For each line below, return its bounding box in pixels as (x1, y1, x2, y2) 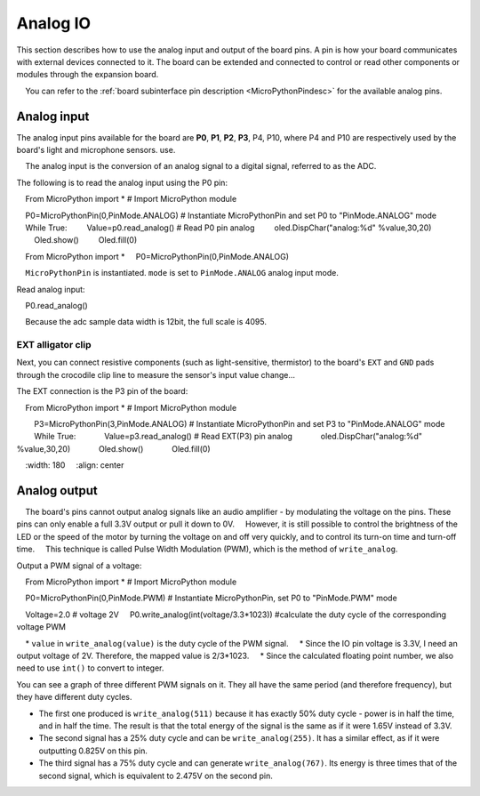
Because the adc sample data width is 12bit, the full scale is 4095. (25, 317, 267, 327)
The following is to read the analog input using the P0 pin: (16, 177, 228, 188)
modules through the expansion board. (16, 69, 159, 80)
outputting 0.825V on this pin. (38, 745, 148, 756)
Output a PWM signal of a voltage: (16, 560, 142, 571)
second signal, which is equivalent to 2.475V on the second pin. (38, 770, 273, 781)
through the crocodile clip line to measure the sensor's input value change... (16, 369, 296, 380)
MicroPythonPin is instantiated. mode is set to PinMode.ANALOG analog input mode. (25, 268, 340, 278)
